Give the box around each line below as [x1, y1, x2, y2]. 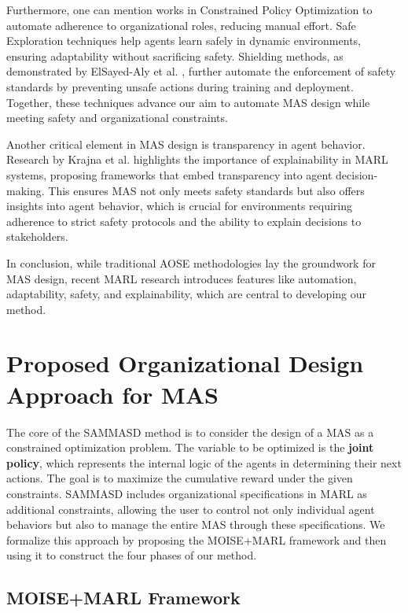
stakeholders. [6, 228, 68, 245]
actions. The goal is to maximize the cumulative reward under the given [6, 470, 353, 486]
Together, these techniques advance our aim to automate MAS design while [6, 94, 370, 110]
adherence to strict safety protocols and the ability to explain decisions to [6, 212, 362, 229]
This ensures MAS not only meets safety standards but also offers [48, 182, 365, 198]
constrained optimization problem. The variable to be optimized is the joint [6, 439, 374, 456]
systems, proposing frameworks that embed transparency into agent [6, 166, 333, 183]
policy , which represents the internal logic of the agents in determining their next [6, 454, 402, 471]
